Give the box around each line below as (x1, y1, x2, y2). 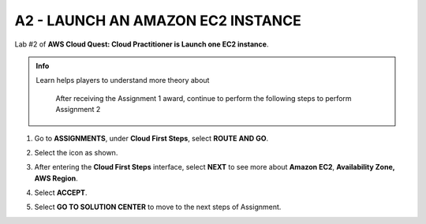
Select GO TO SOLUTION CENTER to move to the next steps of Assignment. (34, 202, 282, 212)
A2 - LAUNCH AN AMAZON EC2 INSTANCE (14, 12, 301, 29)
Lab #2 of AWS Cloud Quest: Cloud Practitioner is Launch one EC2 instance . (14, 39, 269, 49)
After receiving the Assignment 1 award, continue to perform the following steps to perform (55, 93, 352, 103)
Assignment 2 (55, 105, 101, 114)
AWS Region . (34, 174, 78, 183)
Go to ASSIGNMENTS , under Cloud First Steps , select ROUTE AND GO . (34, 133, 269, 143)
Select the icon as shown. (34, 147, 118, 157)
